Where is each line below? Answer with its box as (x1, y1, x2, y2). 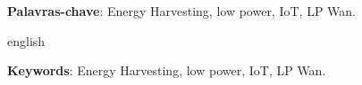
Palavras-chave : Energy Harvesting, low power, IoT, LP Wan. (7, 2, 356, 19)
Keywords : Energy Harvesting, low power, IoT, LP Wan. (7, 61, 326, 80)
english (7, 31, 46, 50)
